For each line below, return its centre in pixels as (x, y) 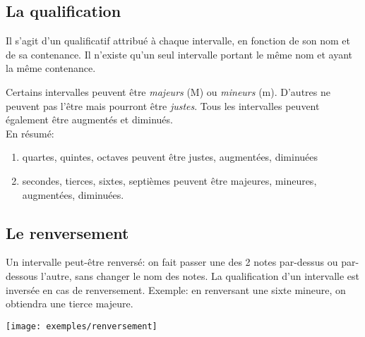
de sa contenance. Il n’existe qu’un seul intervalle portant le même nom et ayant (179, 54)
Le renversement (67, 232)
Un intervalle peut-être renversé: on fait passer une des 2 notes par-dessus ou (172, 262)
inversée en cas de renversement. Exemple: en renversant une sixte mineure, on (176, 289)
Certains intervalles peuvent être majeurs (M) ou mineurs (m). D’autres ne (168, 91)
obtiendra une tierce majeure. (70, 304)
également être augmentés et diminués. (89, 120)
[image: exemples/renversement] (82, 326)
